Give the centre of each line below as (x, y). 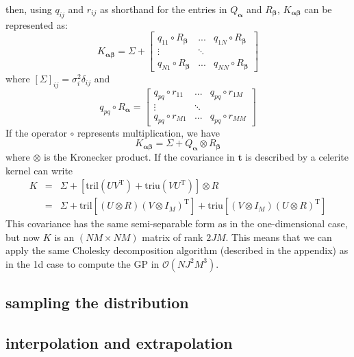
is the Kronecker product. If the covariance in (139, 156)
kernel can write (39, 170)
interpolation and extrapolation (119, 343)
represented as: (37, 24)
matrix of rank (173, 237)
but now (23, 237)
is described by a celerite (297, 156)
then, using (29, 9)
